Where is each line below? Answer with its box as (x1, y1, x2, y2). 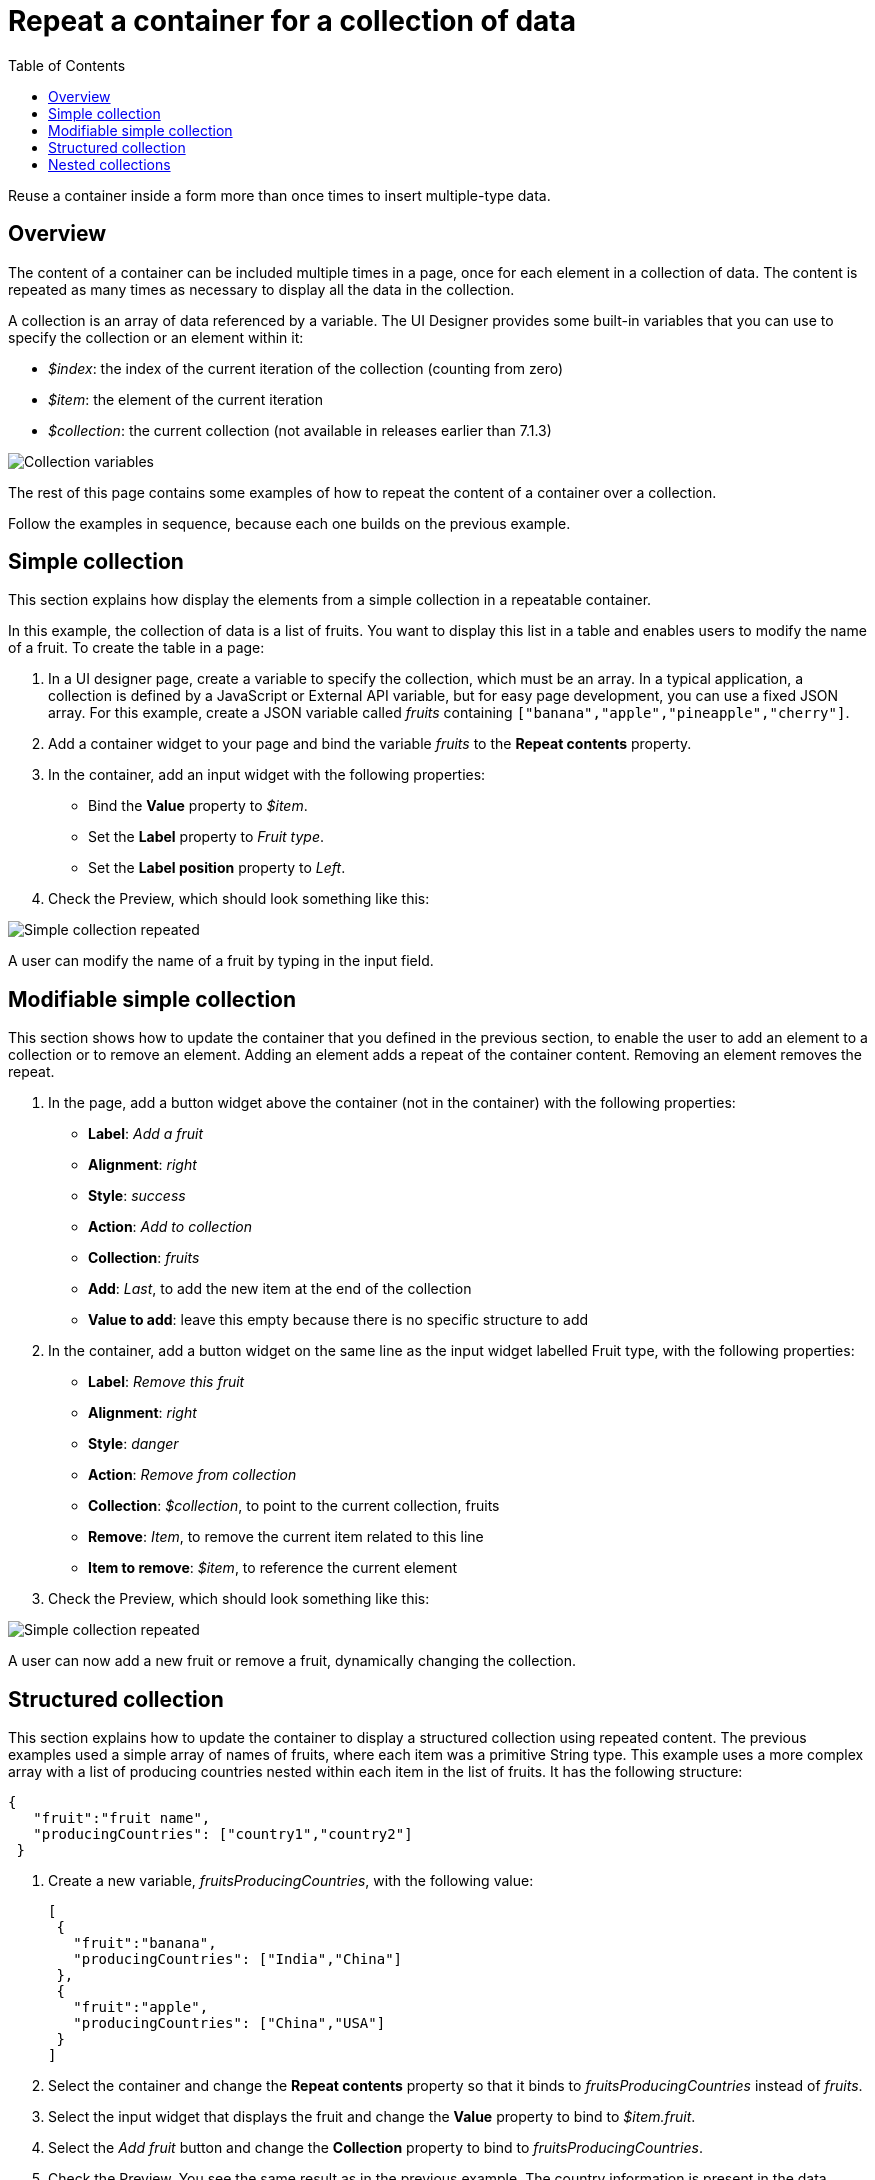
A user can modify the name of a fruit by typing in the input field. (8, 952, 434, 970)
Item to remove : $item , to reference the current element (88, 1559, 458, 1577)
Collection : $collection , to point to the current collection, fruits (88, 1497, 500, 1515)
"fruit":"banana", (73, 1935, 217, 1952)
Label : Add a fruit (88, 1125, 204, 1143)
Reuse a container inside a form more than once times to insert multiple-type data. (8, 186, 551, 204)
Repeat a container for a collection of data (8, 4, 576, 38)
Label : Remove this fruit (88, 1373, 245, 1391)
